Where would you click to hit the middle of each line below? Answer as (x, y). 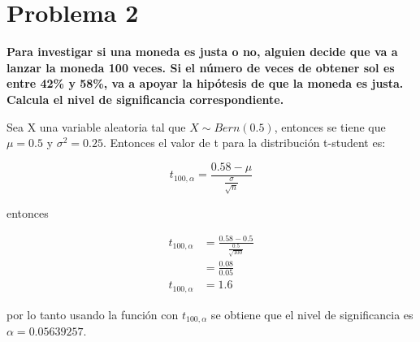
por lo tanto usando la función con (93, 314)
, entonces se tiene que (330, 126)
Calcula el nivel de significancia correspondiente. (145, 99)
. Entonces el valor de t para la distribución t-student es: (244, 143)
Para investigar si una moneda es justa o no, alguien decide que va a (202, 52)
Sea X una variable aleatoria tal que (96, 126)
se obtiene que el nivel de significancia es (312, 314)
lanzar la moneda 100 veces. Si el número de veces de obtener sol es (201, 67)
